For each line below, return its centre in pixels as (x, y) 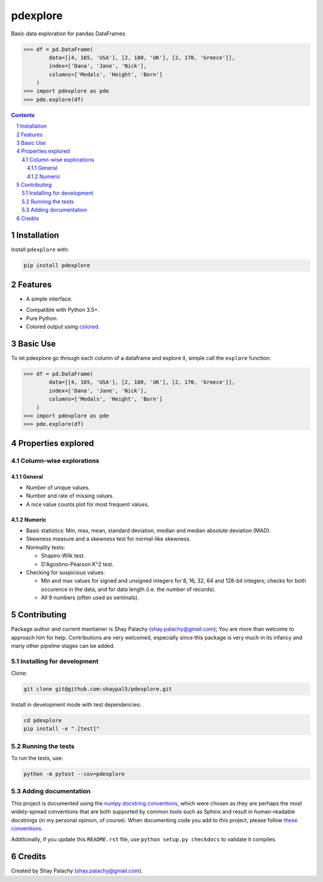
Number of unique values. (58, 487)
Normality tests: (45, 547)
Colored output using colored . (63, 327)
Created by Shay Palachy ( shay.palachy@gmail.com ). (77, 871)
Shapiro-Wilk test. (63, 556)
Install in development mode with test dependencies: (76, 704)
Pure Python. (42, 318)
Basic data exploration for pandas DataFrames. (69, 34)
